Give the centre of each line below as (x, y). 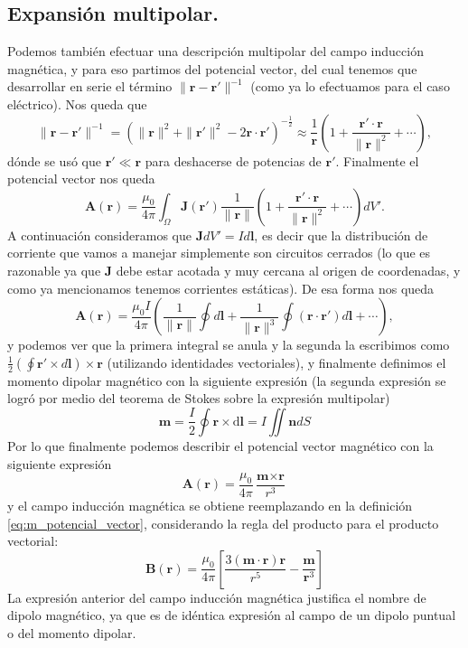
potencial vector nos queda (81, 178)
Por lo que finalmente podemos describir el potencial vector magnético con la (220, 445)
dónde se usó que (54, 160)
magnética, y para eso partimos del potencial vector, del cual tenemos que (212, 68)
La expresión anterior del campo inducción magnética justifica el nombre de (217, 597)
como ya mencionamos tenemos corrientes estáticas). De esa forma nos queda (221, 288)
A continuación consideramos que (99, 235)
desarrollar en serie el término (90, 86)
